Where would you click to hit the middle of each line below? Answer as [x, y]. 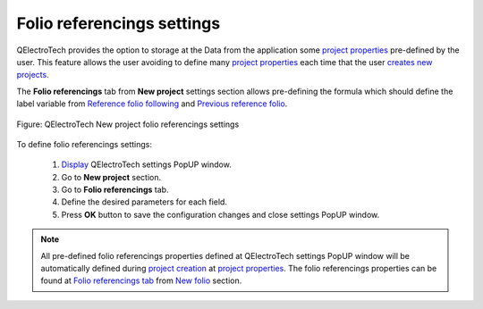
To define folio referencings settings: [84, 144]
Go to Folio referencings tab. [115, 190]
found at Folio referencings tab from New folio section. [141, 280]
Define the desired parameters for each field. [144, 202]
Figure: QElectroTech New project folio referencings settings [128, 124]
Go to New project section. [111, 177]
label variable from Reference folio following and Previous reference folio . [152, 104]
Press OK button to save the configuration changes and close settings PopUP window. [220, 214]
